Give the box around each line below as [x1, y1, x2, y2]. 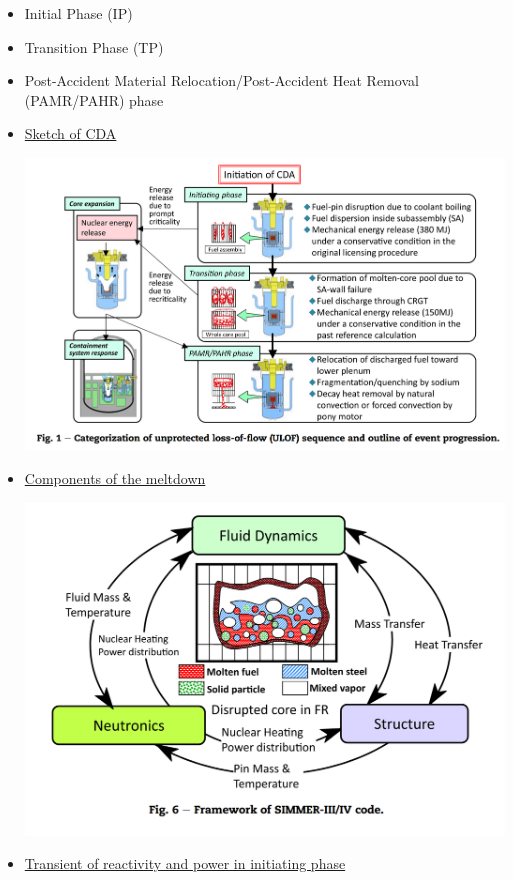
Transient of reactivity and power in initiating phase [24, 853, 346, 874]
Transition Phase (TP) [24, 36, 164, 57]
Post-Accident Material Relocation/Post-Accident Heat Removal [24, 70, 419, 91]
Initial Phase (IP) [24, 3, 133, 23]
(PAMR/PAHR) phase [24, 89, 164, 110]
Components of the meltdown [24, 468, 206, 489]
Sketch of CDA [24, 123, 117, 144]
